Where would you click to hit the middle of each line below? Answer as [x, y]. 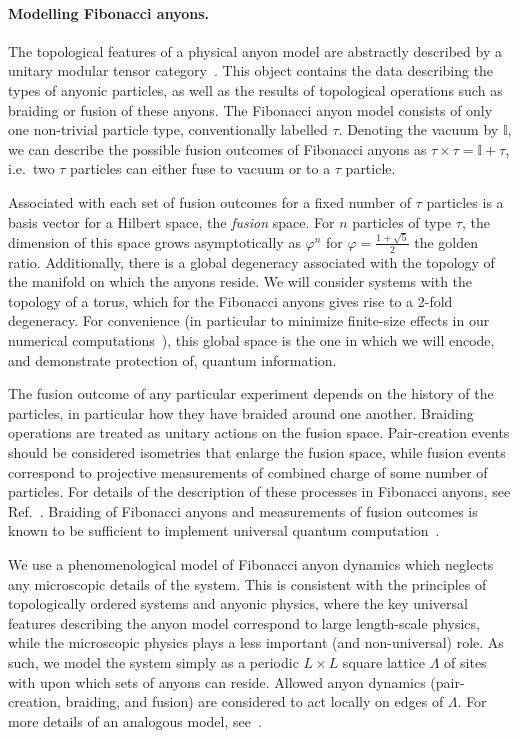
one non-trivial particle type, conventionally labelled [168, 129]
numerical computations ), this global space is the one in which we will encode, [251, 340]
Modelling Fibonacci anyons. [109, 12]
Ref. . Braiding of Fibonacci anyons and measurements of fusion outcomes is [243, 510]
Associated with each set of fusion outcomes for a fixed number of [209, 201]
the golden [446, 241]
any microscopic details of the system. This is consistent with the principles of [247, 583]
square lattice [384, 661]
